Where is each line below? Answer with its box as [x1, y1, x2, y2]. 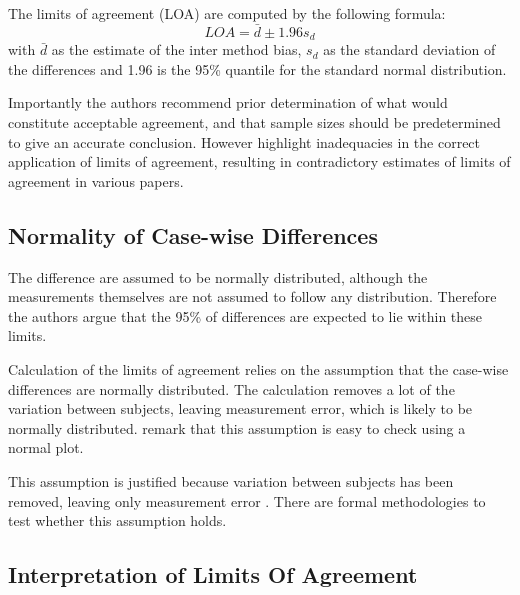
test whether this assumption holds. [8, 510, 227, 531]
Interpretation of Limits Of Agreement [8, 559, 418, 590]
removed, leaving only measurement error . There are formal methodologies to [8, 490, 486, 511]
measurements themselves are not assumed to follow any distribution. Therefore [8, 286, 497, 307]
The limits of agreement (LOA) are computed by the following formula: [8, 3, 446, 23]
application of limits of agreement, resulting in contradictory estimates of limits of [8, 151, 511, 172]
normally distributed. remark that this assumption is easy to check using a [8, 417, 466, 438]
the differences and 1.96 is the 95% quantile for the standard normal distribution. [8, 58, 507, 79]
